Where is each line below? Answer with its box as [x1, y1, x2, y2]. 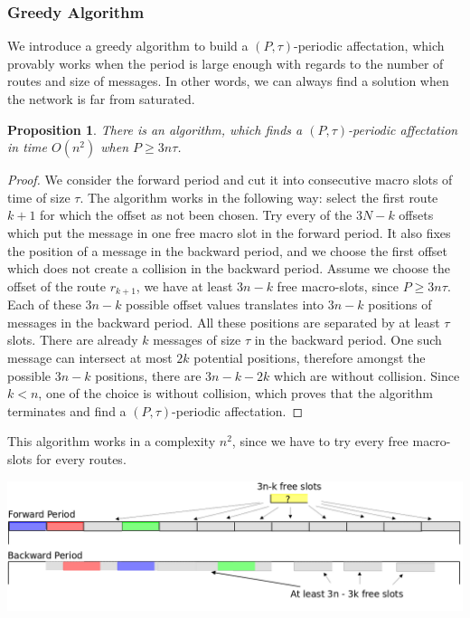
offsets [399, 205, 434, 224]
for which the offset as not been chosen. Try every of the [40, 205, 352, 224]
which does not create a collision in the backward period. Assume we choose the [7, 259, 451, 278]
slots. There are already [7, 330, 138, 349]
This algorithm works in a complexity [7, 432, 216, 451]
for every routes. [36, 449, 127, 468]
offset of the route [7, 276, 106, 295]
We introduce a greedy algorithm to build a [7, 36, 249, 55]
